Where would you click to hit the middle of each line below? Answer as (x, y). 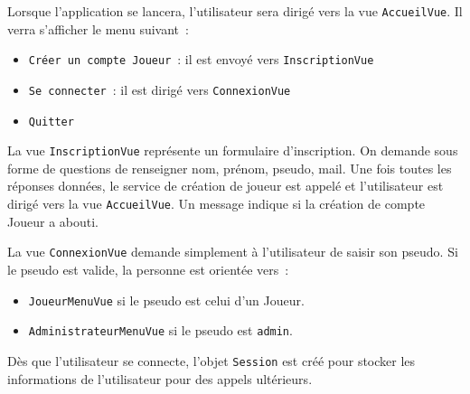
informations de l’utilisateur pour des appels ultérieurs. (160, 378)
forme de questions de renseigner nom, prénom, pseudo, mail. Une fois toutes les (230, 168)
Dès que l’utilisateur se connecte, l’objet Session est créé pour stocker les (211, 360)
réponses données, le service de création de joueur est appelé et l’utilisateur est (226, 186)
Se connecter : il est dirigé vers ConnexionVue (160, 89)
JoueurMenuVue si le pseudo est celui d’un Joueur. (166, 300)
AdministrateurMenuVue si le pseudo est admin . (160, 330)
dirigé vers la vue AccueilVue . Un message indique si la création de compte (216, 204)
